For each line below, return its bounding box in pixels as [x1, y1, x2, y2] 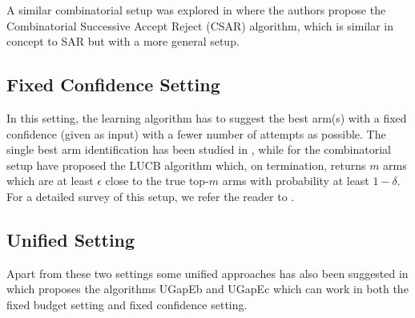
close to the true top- [105, 172, 209, 189]
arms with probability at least [222, 172, 369, 189]
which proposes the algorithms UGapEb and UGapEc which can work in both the [6, 280, 409, 297]
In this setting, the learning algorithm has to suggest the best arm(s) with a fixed [6, 109, 407, 126]
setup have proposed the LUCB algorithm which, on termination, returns [6, 156, 366, 173]
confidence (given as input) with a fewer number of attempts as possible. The [6, 125, 386, 142]
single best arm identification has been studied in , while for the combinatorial [6, 141, 391, 158]
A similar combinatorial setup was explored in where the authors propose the [6, 2, 386, 18]
